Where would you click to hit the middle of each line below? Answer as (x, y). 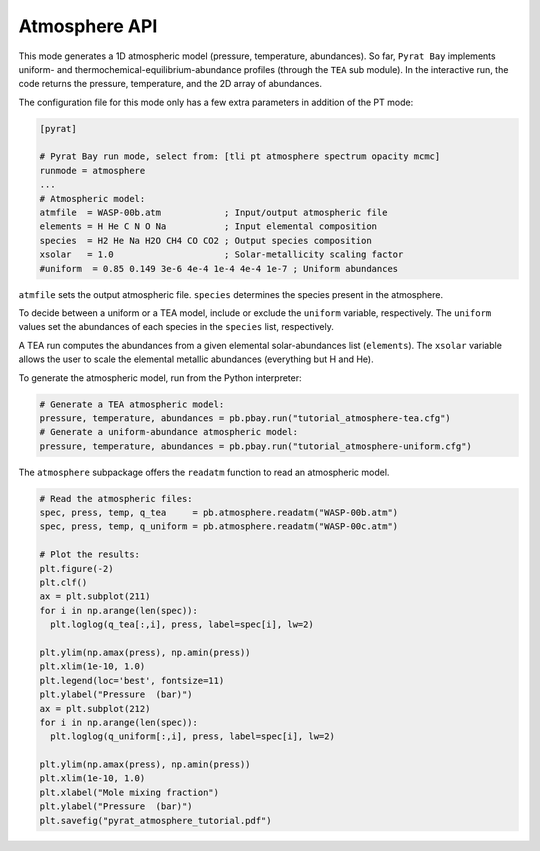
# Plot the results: (89, 554)
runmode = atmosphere (92, 170)
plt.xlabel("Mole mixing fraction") (129, 792)
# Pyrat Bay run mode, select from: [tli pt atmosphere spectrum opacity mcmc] (240, 156)
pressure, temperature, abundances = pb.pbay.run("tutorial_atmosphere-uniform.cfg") (255, 446)
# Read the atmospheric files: (116, 498)
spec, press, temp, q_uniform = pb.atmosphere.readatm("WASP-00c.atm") (219, 526)
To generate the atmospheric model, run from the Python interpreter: (160, 377)
